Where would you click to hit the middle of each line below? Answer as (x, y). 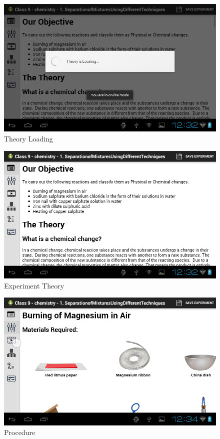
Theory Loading (28, 138)
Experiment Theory (34, 285)
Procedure (20, 432)
